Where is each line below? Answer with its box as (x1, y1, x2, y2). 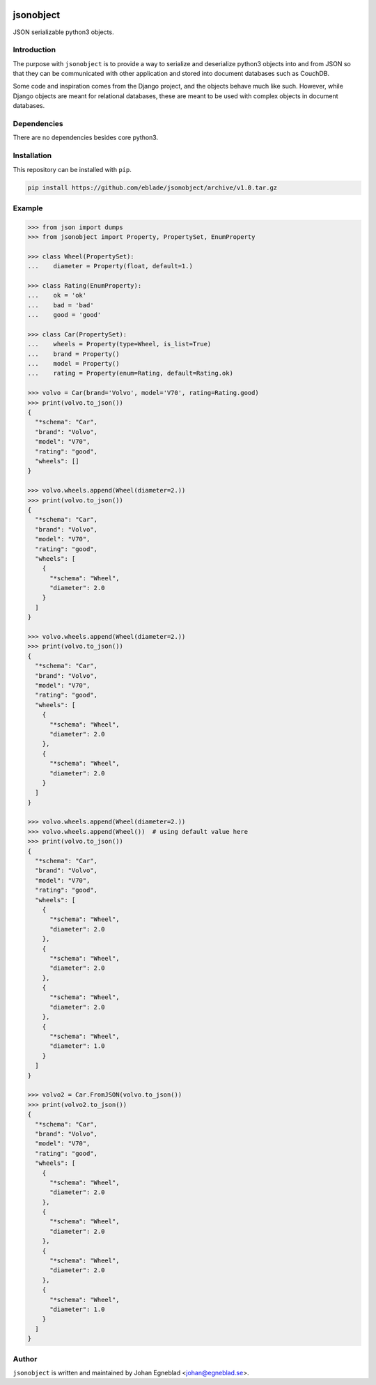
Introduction (13, 45, 56, 55)
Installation (13, 150, 52, 160)
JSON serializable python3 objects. (13, 28, 114, 36)
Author (13, 1354, 38, 1363)
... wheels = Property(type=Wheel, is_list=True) (27, 340, 212, 348)
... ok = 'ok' (27, 291, 87, 300)
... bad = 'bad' (27, 301, 94, 309)
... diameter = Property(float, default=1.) (27, 262, 193, 270)
